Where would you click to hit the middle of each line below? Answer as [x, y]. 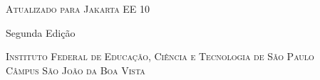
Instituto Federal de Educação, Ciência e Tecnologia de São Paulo [160, 56]
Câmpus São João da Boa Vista [76, 70]
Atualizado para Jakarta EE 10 [78, 8]
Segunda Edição [41, 32]
